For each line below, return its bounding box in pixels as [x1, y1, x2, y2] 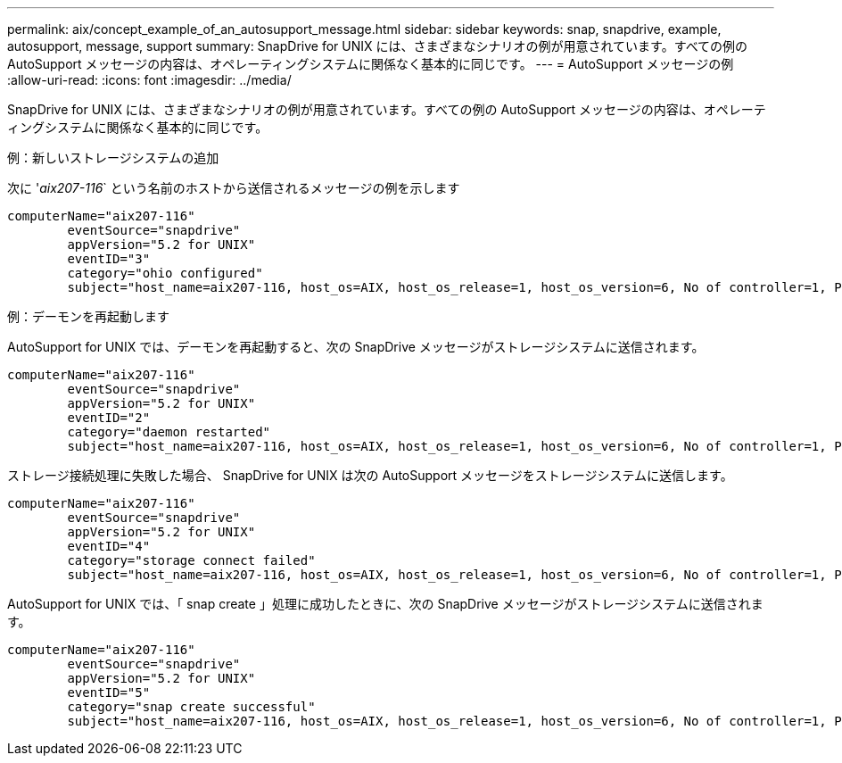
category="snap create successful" [67, 700, 316, 714]
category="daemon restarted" [67, 425, 271, 439]
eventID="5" [67, 685, 151, 700]
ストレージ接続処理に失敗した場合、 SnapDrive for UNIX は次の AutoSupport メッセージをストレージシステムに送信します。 [7, 468, 733, 483]
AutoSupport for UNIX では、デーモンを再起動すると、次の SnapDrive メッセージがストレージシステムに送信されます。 [7, 339, 705, 354]
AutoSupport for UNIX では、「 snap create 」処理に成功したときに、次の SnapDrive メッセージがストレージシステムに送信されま [7, 596, 764, 611]
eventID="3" [67, 252, 151, 266]
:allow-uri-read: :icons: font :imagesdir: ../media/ [7, 72, 292, 87]
